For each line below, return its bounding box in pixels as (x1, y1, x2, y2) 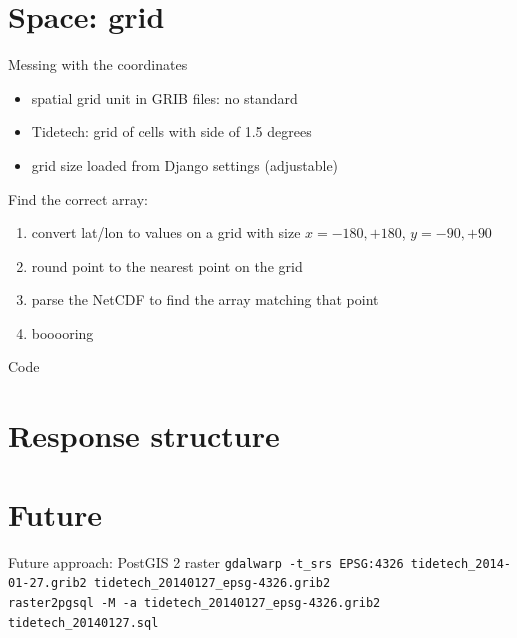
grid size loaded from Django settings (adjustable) (31, 154, 339, 175)
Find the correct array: (8, 188, 148, 209)
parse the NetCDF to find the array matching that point (31, 289, 379, 310)
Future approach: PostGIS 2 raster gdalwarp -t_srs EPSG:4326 (8, 551, 404, 572)
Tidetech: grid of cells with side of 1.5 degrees (31, 121, 312, 142)
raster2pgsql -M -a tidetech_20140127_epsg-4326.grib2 (8, 595, 381, 610)
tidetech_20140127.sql (8, 615, 159, 630)
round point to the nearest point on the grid (31, 255, 303, 276)
